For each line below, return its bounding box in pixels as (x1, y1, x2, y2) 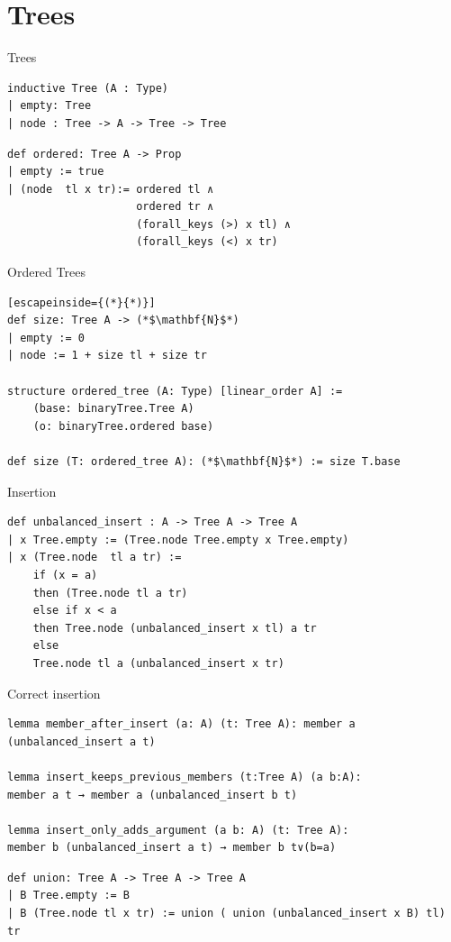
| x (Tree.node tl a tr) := (7, 551, 182, 564)
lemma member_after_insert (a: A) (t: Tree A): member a (7, 718, 356, 731)
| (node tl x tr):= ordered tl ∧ (7, 182, 214, 196)
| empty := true (7, 165, 104, 178)
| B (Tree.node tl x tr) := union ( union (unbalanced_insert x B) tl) (7, 907, 446, 920)
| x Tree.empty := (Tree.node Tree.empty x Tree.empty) (7, 533, 349, 546)
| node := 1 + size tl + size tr (7, 349, 207, 362)
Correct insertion (7, 683, 101, 702)
